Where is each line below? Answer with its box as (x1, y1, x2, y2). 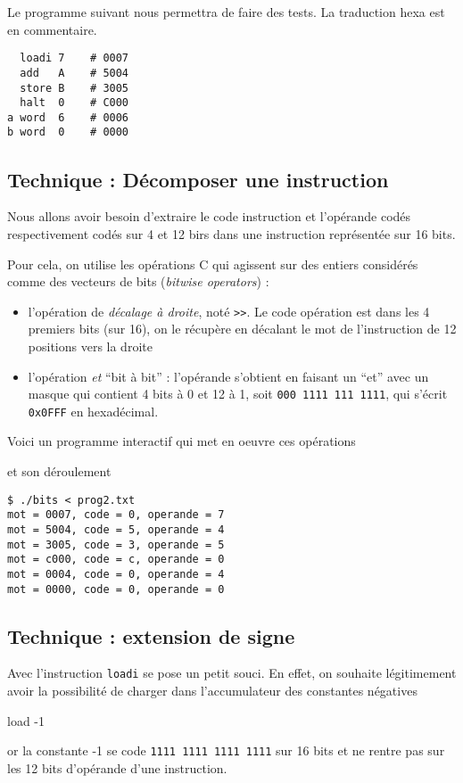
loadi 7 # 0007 (20, 52, 129, 65)
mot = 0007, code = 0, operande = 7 (7, 508, 225, 522)
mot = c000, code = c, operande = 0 (7, 553, 225, 566)
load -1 (7, 711, 45, 729)
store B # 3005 (20, 81, 129, 95)
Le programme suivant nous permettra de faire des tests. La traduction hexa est (7, 3, 445, 21)
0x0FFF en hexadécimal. (28, 401, 159, 420)
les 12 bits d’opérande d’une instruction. (7, 758, 227, 777)
